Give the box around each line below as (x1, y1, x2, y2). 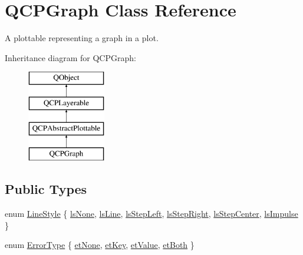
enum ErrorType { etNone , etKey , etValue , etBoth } (5, 239, 195, 251)
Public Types (5, 180, 87, 198)
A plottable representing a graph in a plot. (5, 32, 159, 44)
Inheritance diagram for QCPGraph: (5, 51, 136, 63)
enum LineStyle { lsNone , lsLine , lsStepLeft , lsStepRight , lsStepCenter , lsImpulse (5, 207, 298, 220)
